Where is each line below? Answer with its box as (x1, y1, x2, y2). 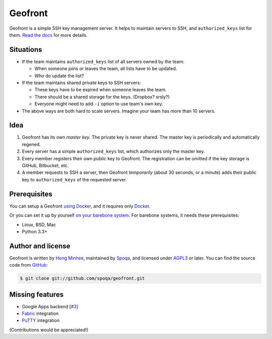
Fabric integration (22, 310, 59, 317)
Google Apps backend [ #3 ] (22, 303, 79, 309)
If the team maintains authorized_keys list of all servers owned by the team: (22, 58, 184, 64)
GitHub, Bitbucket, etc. (22, 163, 69, 169)
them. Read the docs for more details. (9, 32, 88, 38)
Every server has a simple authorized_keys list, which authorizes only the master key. (22, 149, 205, 155)
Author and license (9, 242, 71, 250)
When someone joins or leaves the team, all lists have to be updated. (34, 65, 177, 72)
